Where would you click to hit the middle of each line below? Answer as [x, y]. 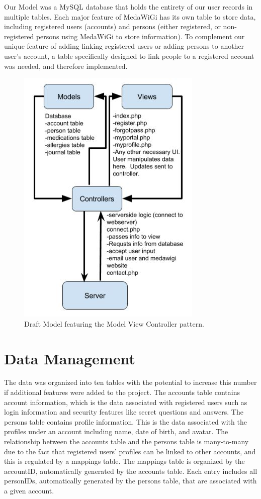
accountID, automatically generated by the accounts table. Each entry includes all [131, 471]
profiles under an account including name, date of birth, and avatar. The [116, 431]
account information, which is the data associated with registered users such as [126, 402]
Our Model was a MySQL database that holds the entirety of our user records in [128, 7]
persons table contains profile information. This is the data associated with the [125, 421]
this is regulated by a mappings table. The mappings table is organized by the [124, 461]
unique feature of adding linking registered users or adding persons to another [124, 46]
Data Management [70, 358]
